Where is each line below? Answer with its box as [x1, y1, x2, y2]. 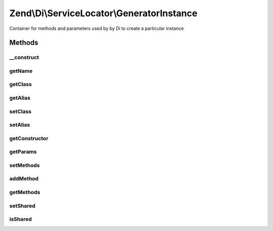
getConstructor [9, 135, 49, 142]
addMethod [9, 175, 39, 182]
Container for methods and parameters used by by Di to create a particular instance [9, 25, 184, 31]
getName [9, 67, 33, 74]
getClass [9, 81, 32, 88]
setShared [9, 202, 35, 209]
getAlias [9, 94, 30, 101]
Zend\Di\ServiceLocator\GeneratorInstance [9, 8, 198, 19]
